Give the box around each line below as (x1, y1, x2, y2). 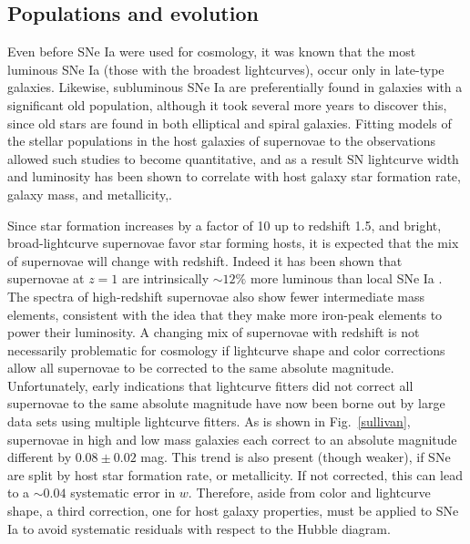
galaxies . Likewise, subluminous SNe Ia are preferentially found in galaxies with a (7, 77, 463, 97)
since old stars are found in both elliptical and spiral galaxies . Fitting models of (7, 113, 452, 132)
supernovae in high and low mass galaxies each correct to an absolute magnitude (7, 429, 457, 448)
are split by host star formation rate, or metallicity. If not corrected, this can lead (7, 465, 463, 484)
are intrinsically (122, 269, 209, 288)
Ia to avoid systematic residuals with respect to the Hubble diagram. (7, 518, 391, 538)
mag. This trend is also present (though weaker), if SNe (140, 447, 451, 467)
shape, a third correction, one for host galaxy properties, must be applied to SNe (7, 501, 459, 520)
